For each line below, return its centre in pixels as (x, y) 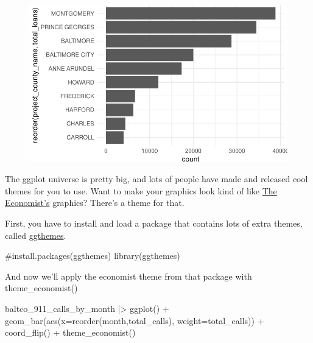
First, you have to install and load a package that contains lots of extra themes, (154, 223)
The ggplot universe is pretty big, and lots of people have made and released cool (156, 179)
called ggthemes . (36, 235)
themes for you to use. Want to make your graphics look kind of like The (141, 190)
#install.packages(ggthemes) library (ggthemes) (93, 256)
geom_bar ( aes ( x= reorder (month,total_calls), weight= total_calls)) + (135, 320)
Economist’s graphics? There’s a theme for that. (95, 203)
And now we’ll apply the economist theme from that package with (128, 276)
